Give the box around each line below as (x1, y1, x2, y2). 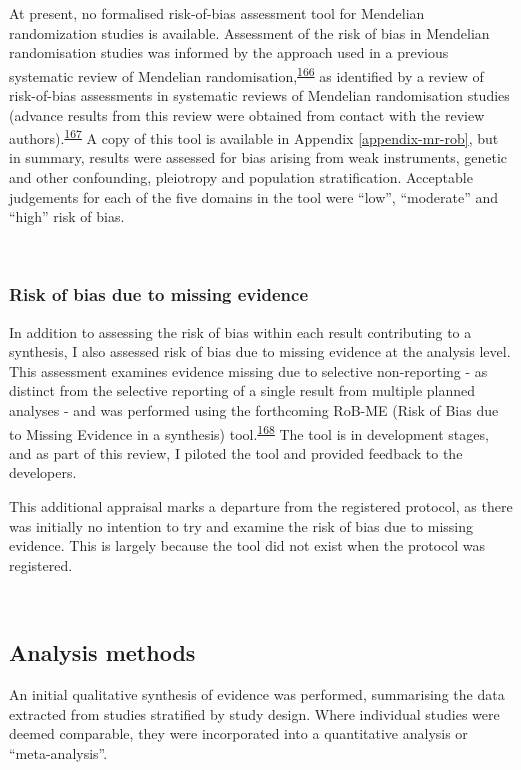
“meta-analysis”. (9, 743, 108, 764)
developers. (9, 462, 77, 483)
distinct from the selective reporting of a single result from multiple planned (9, 380, 476, 401)
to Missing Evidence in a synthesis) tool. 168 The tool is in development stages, (9, 420, 489, 444)
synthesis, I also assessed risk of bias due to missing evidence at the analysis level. (9, 341, 511, 362)
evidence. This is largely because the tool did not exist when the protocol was (9, 535, 486, 556)
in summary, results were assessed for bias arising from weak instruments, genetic (9, 147, 508, 168)
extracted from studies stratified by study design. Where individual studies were (9, 703, 500, 724)
